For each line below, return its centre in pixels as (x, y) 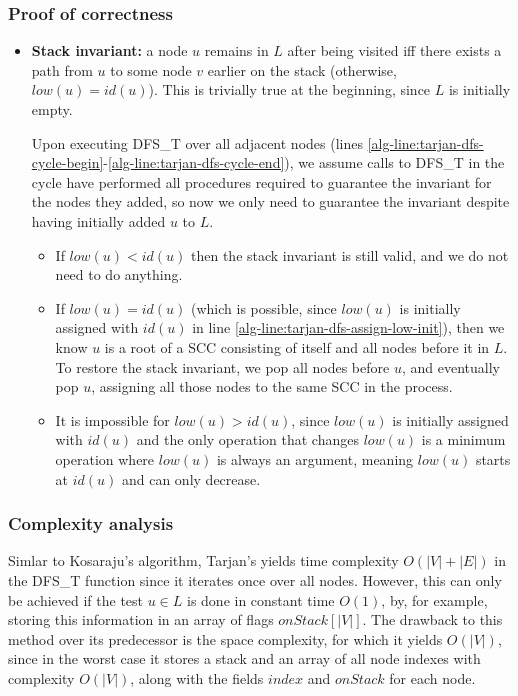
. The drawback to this (432, 619)
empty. (52, 109)
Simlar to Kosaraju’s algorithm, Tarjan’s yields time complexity (203, 560)
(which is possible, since (264, 307)
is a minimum (463, 439)
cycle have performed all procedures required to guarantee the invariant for (261, 181)
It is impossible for (112, 419)
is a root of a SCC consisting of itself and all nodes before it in (297, 346)
